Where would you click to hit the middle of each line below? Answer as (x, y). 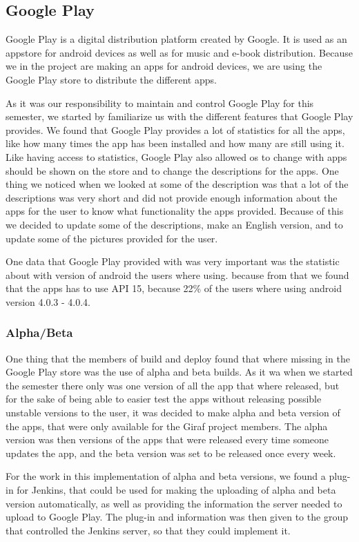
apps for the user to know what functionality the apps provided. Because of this (175, 211)
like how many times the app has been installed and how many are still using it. (175, 143)
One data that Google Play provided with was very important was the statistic (173, 261)
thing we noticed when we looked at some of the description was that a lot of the (177, 184)
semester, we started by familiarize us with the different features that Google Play (179, 116)
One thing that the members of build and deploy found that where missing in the (178, 358)
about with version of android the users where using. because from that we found (177, 274)
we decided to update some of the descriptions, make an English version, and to (174, 224)
